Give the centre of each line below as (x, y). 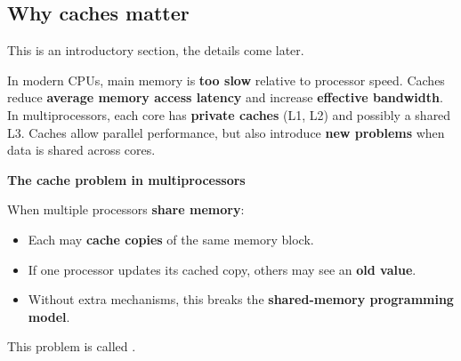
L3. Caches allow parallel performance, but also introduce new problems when (226, 132)
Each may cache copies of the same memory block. (171, 239)
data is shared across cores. (81, 150)
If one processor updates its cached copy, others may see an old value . (222, 269)
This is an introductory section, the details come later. (156, 50)
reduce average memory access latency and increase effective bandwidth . (225, 97)
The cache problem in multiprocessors (126, 179)
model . (49, 316)
